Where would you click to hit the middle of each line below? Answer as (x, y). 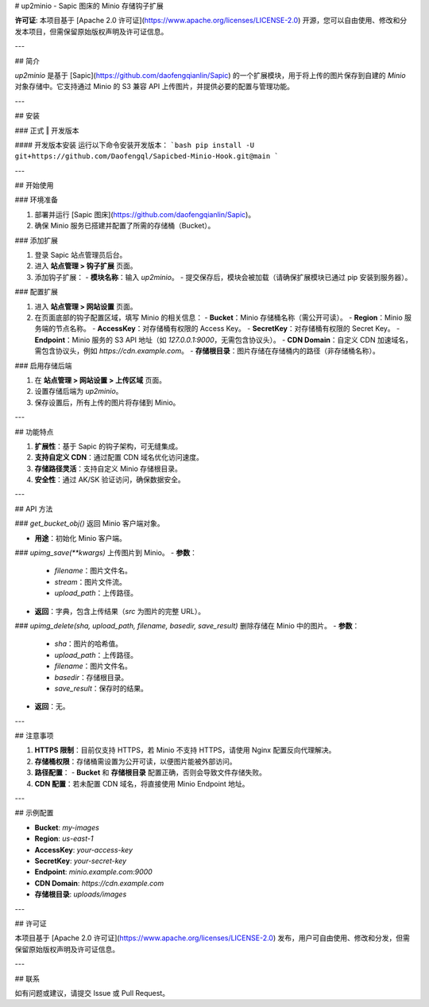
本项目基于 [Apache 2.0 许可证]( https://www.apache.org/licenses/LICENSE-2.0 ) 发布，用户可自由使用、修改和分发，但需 (213, 938)
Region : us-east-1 (64, 838)
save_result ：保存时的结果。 (101, 688)
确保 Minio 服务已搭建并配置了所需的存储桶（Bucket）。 (125, 226)
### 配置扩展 (37, 292)
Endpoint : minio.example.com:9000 (93, 872)
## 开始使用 (34, 185)
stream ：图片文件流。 (90, 581)
